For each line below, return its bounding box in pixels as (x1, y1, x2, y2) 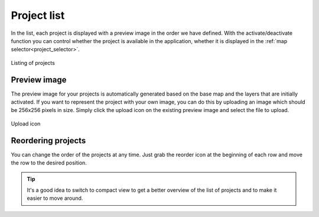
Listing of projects (11, 59, 56, 66)
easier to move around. (27, 195, 83, 202)
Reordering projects (11, 136, 86, 146)
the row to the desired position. (11, 159, 87, 166)
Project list (11, 9, 65, 22)
